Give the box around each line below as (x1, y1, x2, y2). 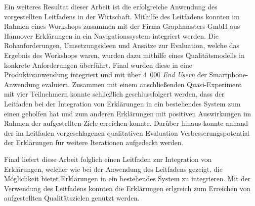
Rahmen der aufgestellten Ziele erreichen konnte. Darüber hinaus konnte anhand (4, 118, 248, 128)
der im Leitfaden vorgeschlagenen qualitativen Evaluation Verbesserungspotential (4, 127, 250, 138)
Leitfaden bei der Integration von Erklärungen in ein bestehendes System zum (4, 98, 241, 108)
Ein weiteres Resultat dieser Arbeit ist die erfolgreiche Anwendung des (4, 1, 217, 11)
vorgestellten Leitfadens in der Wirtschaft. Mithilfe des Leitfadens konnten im (4, 11, 240, 21)
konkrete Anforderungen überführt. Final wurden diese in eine (4, 59, 192, 70)
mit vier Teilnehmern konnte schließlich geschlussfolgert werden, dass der (4, 89, 225, 99)
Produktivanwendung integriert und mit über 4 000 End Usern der (4, 69, 207, 80)
